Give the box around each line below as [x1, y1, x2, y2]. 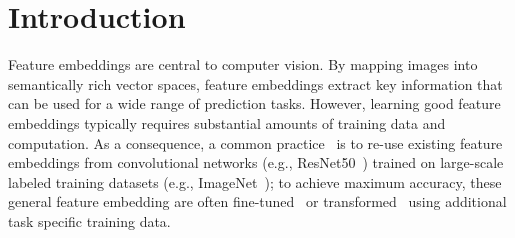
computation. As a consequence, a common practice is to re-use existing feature [8, 132, 503, 153]
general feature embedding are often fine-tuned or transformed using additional [8, 191, 507, 212]
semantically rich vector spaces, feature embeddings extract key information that [8, 73, 503, 94]
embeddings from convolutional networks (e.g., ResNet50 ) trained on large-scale [8, 152, 504, 173]
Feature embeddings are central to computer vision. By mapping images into [8, 54, 478, 75]
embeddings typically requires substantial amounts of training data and [8, 112, 446, 133]
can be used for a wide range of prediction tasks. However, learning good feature [8, 93, 501, 114]
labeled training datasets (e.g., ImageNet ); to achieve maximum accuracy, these [8, 171, 502, 192]
